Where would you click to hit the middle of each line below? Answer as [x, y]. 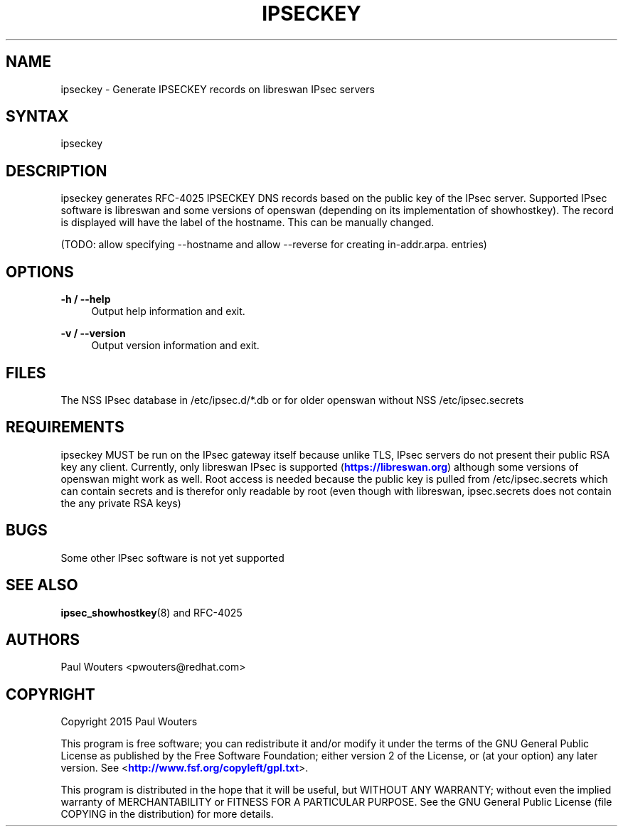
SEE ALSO [42, 585]
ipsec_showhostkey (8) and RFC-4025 [151, 612]
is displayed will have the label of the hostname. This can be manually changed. [247, 223]
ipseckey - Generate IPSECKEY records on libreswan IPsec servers [218, 89]
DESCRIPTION [57, 171]
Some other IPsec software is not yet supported [172, 558]
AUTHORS [43, 639]
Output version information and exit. [175, 346]
